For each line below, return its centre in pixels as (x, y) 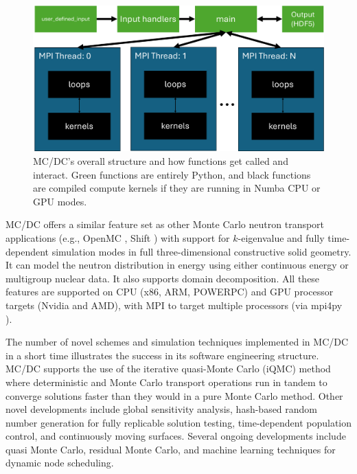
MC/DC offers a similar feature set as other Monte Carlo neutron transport (165, 224)
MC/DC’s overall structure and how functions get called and (161, 161)
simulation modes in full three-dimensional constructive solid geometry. (201, 251)
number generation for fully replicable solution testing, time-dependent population (178, 422)
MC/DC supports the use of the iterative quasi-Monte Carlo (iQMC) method (168, 369)
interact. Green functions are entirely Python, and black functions (172, 174)
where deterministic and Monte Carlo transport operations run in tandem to (166, 382)
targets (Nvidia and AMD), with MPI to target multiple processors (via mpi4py (174, 305)
